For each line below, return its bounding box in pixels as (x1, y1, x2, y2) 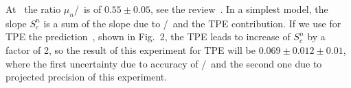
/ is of (73, 2, 102, 16)
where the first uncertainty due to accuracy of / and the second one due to (5, 56, 322, 70)
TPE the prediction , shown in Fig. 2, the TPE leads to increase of (5, 29, 291, 44)
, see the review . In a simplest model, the (150, 2, 328, 16)
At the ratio (5, 2, 61, 16)
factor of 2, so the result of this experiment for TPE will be (5, 42, 256, 57)
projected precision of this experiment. (5, 70, 168, 84)
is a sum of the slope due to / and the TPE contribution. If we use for (43, 16, 341, 30)
